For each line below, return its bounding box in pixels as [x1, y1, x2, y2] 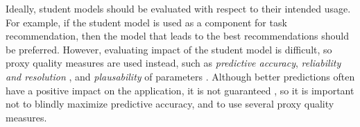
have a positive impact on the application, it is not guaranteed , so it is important [6, 83, 354, 97]
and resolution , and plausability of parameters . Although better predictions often [6, 69, 355, 83]
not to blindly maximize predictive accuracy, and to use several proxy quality [6, 96, 334, 111]
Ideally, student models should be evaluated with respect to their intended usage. [6, 1, 351, 15]
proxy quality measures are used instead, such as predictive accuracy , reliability [6, 56, 341, 70]
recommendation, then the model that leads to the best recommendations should [6, 28, 350, 43]
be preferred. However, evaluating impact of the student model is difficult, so [6, 42, 332, 56]
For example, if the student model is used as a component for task [6, 15, 287, 29]
